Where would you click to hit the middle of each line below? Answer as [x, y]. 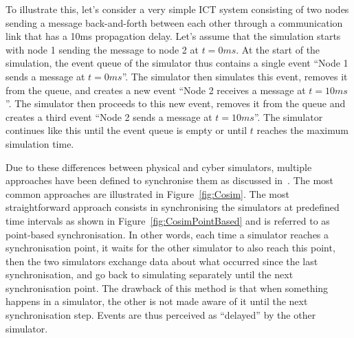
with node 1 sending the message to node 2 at [102, 49]
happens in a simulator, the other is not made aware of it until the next [157, 301]
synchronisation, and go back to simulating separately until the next [150, 274]
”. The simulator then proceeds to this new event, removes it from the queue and [176, 103]
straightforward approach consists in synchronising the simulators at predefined [173, 207]
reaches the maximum [302, 130]
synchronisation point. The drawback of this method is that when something [167, 288]
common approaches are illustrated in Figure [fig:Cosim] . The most [147, 193]
